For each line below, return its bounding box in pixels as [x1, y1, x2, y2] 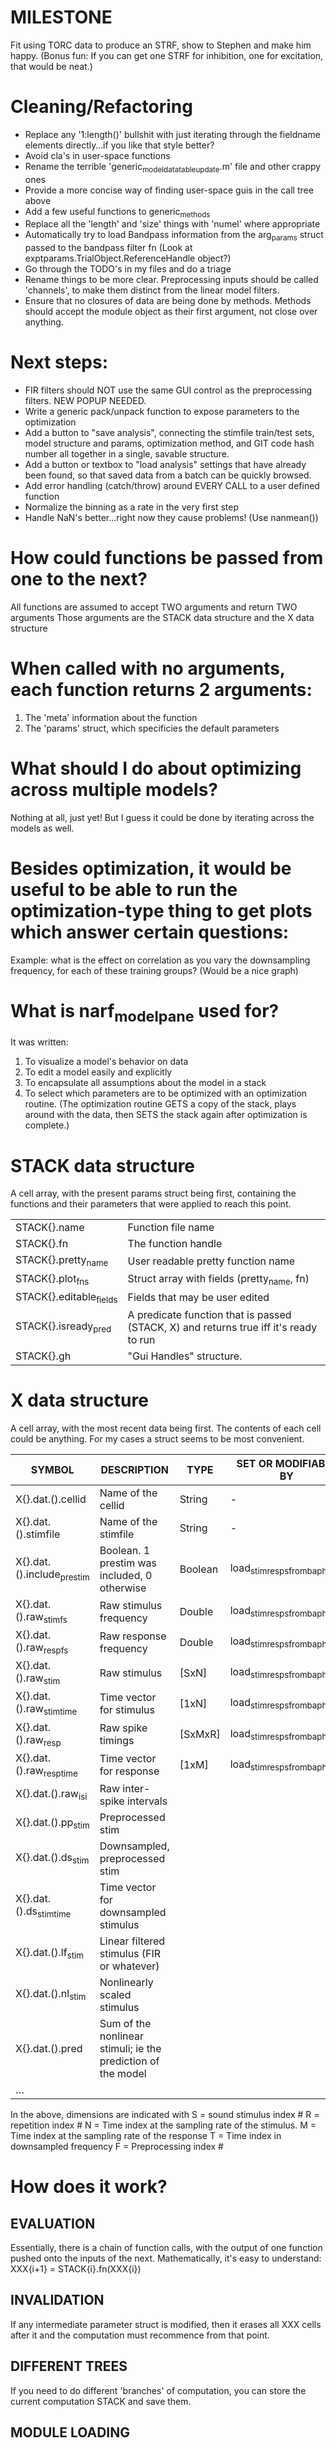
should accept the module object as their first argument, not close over [24, 306, 318, 318]
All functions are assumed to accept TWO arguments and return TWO [10, 601, 298, 613]
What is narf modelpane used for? [10, 1000, 280, 1026]
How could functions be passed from [10, 547, 324, 570]
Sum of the [99, 2017, 152, 2031]
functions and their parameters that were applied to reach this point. [10, 1198, 292, 1210]
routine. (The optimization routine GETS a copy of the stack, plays [24, 1098, 297, 1110]
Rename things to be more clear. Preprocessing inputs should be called [24, 274, 319, 286]
